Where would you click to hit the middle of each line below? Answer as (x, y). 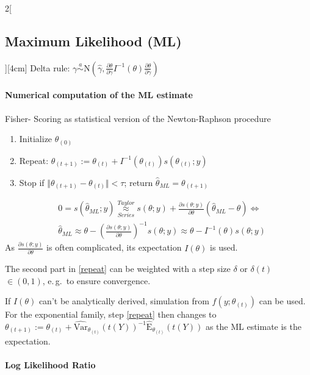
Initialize (36, 139)
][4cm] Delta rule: (38, 67)
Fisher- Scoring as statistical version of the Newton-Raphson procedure (138, 118)
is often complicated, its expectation (114, 247)
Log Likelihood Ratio (50, 365)
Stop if (32, 182)
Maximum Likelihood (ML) (93, 41)
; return (139, 182)
